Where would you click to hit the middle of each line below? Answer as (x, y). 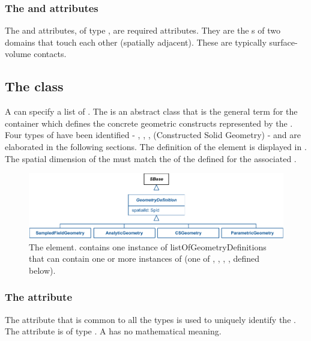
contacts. (50, 54)
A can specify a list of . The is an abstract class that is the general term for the (151, 111)
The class (34, 86)
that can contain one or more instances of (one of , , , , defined (144, 258)
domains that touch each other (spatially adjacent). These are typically (136, 42)
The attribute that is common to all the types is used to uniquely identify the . (150, 319)
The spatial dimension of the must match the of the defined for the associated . (151, 158)
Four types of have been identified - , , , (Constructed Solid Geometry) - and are (153, 135)
